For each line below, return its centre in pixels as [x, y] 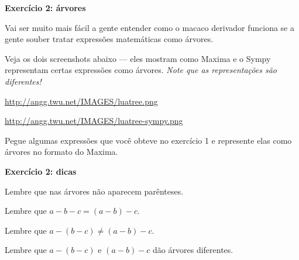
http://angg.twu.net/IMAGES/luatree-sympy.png [94, 121]
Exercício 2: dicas [41, 171]
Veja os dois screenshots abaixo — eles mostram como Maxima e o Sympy [138, 58]
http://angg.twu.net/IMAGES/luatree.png [81, 101]
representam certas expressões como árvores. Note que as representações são [141, 70]
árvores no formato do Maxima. [61, 152]
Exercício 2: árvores [45, 8]
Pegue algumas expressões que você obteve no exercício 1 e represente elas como [148, 140]
